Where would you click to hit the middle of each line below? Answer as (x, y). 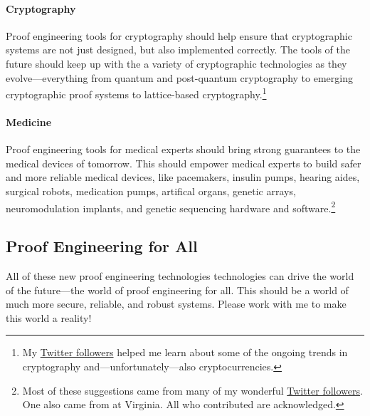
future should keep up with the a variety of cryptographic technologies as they (176, 63)
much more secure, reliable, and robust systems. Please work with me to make (176, 304)
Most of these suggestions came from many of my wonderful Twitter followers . (192, 390)
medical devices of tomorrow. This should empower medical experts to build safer (184, 163)
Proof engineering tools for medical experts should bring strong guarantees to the (183, 149)
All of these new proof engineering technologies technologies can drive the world (180, 276)
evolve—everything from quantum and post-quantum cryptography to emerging (179, 77)
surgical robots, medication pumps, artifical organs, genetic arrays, (151, 191)
